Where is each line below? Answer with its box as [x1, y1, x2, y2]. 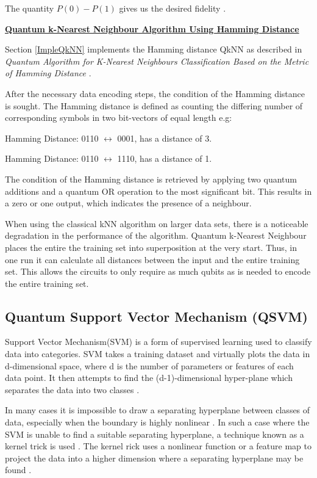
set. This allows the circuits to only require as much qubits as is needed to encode [5, 265, 311, 278]
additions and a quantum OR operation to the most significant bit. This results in [5, 184, 312, 197]
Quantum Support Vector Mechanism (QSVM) [5, 306, 308, 325]
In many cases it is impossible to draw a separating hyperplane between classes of [5, 404, 310, 416]
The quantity [5, 2, 54, 14]
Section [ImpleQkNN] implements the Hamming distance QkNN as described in [5, 43, 302, 56]
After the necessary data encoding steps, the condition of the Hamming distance [5, 87, 305, 100]
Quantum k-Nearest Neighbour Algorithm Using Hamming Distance [5, 22, 299, 35]
